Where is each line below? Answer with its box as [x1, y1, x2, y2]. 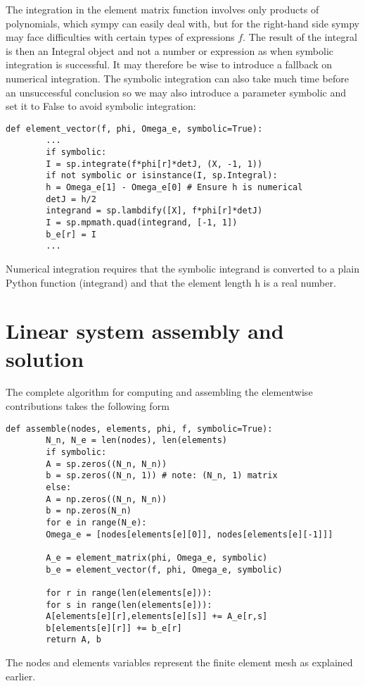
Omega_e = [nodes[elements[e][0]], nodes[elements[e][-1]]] [46, 529, 333, 540]
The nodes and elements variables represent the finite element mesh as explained [6, 655, 353, 670]
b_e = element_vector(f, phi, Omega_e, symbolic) [46, 564, 283, 575]
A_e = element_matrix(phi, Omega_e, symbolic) [46, 552, 268, 563]
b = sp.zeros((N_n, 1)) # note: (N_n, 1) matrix [46, 470, 278, 481]
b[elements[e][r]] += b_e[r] [46, 623, 182, 633]
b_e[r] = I [46, 229, 96, 239]
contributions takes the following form [6, 399, 169, 413]
